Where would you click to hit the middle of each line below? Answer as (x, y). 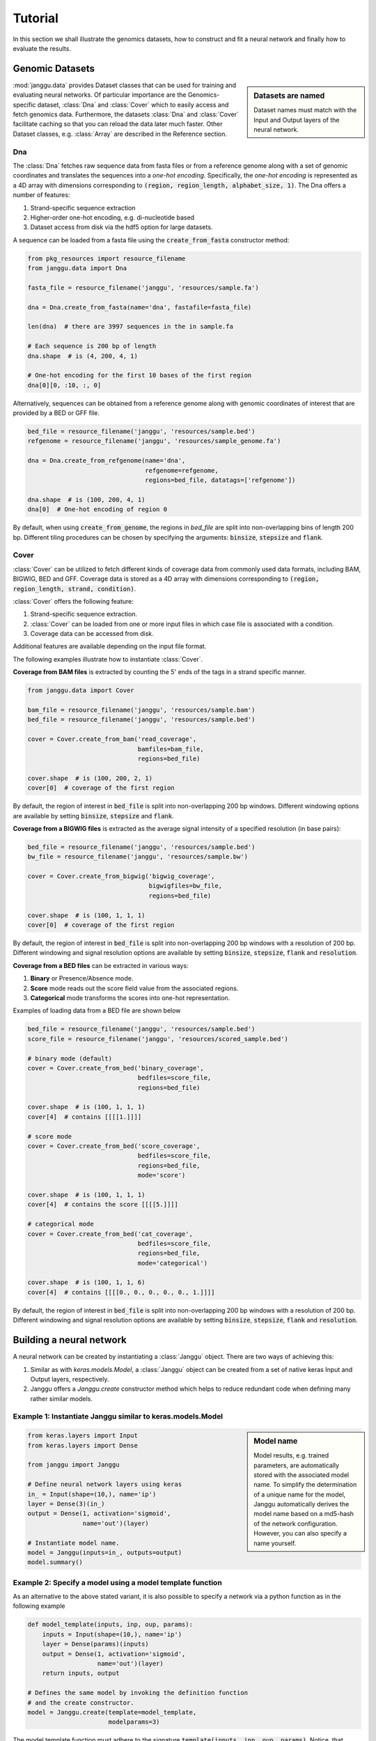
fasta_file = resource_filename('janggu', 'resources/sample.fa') (143, 288)
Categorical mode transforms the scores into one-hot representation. (130, 998)
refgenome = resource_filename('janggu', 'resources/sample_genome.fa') (154, 441)
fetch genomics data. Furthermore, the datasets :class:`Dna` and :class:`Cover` (126, 114)
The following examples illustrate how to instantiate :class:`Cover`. (108, 659)
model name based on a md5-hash (304, 1514)
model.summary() (55, 1562)
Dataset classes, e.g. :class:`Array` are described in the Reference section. (120, 134)
